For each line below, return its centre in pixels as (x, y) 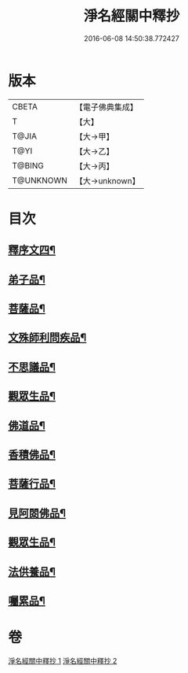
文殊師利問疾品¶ (47, 338)
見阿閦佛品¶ (37, 513)
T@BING (28, 165)
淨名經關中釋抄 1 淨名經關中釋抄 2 (63, 660)
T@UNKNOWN (40, 180)
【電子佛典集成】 (107, 107)
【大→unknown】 (107, 180)
